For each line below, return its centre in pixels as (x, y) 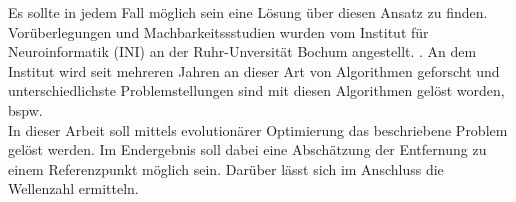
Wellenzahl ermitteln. (73, 188)
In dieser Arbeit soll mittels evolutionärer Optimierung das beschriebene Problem (258, 129)
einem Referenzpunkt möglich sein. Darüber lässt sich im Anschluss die (226, 168)
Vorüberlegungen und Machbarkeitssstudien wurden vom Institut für (218, 31)
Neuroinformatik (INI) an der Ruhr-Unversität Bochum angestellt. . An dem (242, 51)
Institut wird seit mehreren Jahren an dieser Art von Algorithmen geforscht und (254, 70)
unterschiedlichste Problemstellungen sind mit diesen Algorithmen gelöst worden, (256, 90)
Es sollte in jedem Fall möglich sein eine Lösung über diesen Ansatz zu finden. (248, 12)
